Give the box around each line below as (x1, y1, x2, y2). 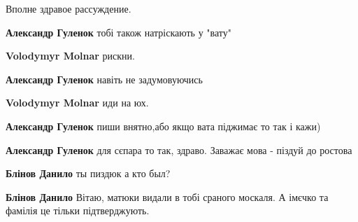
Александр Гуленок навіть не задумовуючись (6, 71, 203, 86)
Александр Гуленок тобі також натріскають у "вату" (6, 25, 231, 39)
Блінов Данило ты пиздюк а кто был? (6, 166, 171, 181)
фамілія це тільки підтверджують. (6, 203, 150, 218)
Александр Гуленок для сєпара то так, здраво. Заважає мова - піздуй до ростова (6, 142, 352, 157)
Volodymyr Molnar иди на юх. (6, 95, 149, 110)
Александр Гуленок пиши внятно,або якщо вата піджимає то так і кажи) (6, 118, 321, 133)
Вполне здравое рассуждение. (6, 1, 131, 15)
